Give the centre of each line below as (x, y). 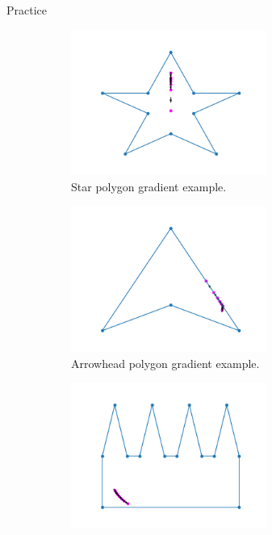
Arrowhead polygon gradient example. (165, 363)
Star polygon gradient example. (149, 186)
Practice (27, 10)
